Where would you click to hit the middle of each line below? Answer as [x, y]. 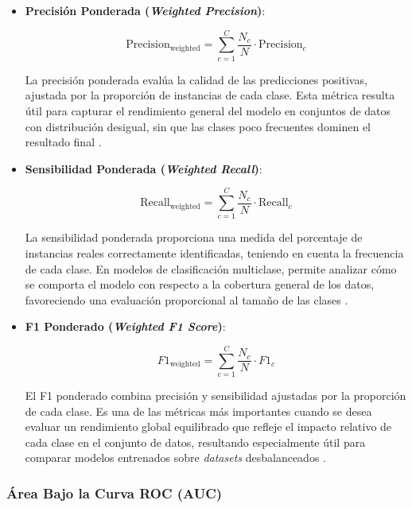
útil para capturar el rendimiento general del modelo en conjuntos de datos [208, 110]
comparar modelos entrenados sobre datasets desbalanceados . [175, 458]
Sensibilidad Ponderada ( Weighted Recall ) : [144, 168]
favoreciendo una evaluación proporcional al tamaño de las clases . [187, 299]
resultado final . [63, 142]
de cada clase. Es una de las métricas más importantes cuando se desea [198, 411]
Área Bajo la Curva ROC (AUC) [115, 492]
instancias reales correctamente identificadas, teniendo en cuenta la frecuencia [214, 253]
